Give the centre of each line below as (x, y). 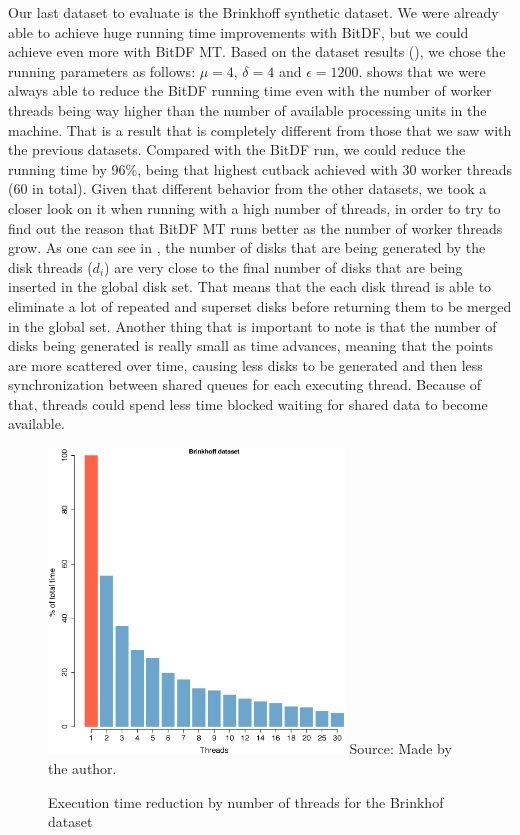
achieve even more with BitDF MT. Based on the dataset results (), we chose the (257, 51)
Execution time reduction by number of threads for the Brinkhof (246, 801)
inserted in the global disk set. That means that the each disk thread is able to (250, 286)
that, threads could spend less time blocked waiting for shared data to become (248, 403)
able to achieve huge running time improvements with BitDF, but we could (238, 31)
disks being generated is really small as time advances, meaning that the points (251, 345)
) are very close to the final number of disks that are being (283, 266)
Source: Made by (400, 748)
